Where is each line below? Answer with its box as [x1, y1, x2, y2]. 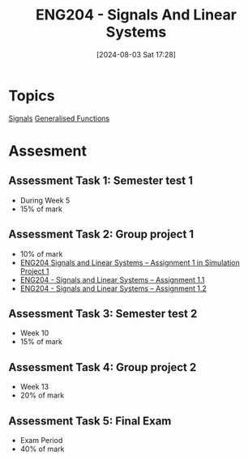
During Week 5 [19, 195, 71, 205]
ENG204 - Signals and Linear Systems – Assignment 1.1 [19, 275, 205, 284]
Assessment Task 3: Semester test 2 [8, 306, 198, 321]
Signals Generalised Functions [8, 113, 110, 123]
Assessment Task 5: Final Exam [8, 414, 172, 428]
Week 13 [19, 382, 49, 392]
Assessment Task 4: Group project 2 [8, 360, 197, 374]
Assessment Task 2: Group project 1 [8, 228, 195, 241]
